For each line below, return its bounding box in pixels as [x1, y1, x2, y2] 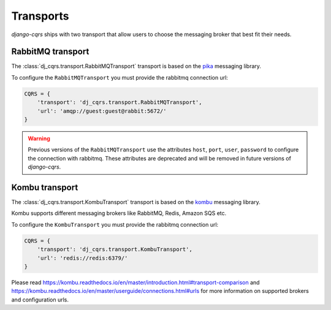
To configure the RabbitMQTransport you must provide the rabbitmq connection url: [11, 74, 228, 81]
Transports [11, 9, 69, 23]
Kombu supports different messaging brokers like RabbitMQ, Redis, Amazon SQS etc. [11, 210, 227, 217]
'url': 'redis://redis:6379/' [37, 254, 128, 262]
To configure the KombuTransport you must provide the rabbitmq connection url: [11, 221, 219, 228]
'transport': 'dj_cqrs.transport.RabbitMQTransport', [37, 99, 202, 106]
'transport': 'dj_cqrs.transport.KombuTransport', [37, 246, 192, 253]
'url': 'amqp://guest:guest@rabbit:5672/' [37, 107, 167, 115]
